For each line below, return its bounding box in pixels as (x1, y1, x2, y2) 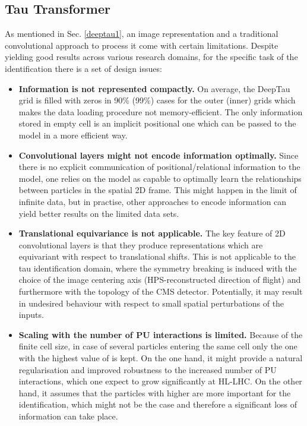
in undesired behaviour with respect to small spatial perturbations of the (18, 296, 284, 309)
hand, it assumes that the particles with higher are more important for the (18, 386, 291, 399)
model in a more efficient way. (18, 128, 128, 141)
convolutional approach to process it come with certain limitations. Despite (5, 39, 278, 51)
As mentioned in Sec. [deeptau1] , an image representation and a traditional (5, 27, 278, 40)
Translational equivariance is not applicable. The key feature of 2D (18, 227, 286, 239)
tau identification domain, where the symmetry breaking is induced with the (18, 261, 297, 274)
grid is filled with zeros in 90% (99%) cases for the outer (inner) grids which (18, 94, 296, 106)
